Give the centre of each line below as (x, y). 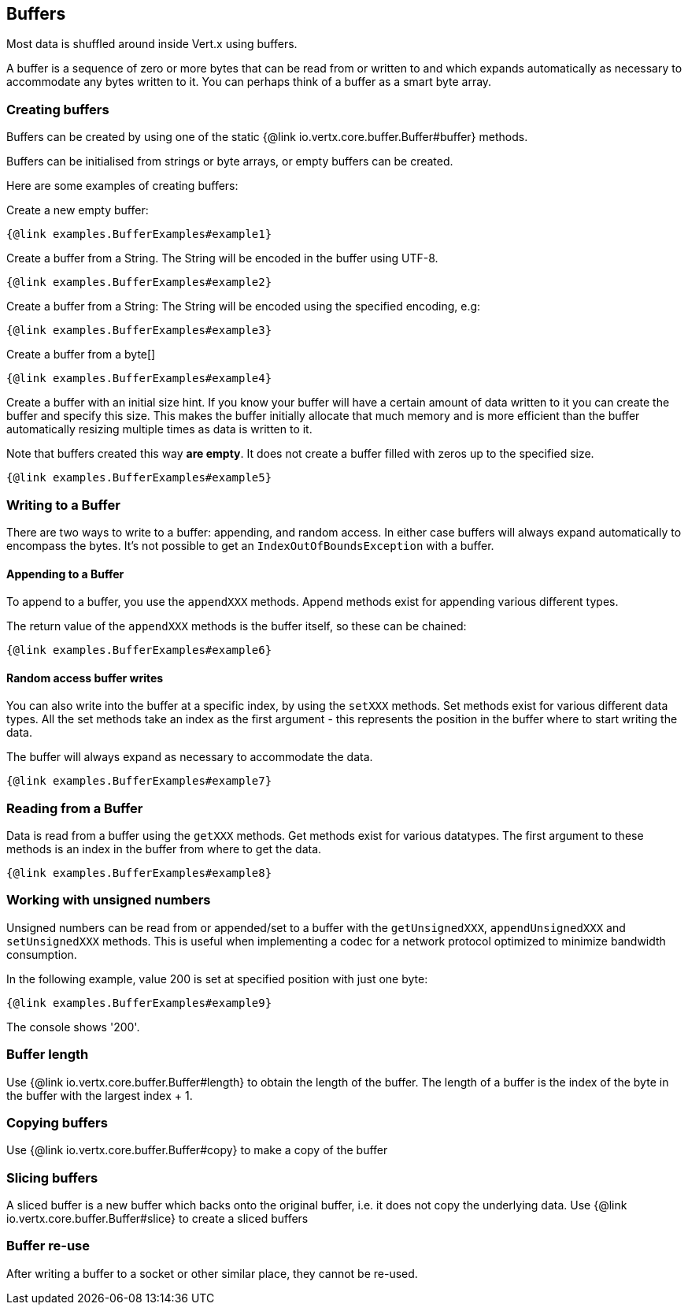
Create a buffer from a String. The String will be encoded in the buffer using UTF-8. (222, 258)
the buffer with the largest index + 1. (100, 1095)
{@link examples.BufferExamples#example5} (139, 478)
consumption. (42, 954)
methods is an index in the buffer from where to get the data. (164, 849)
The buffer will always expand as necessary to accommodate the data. (190, 757)
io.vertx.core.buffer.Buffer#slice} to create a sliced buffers (157, 1219)
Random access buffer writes (85, 678)
